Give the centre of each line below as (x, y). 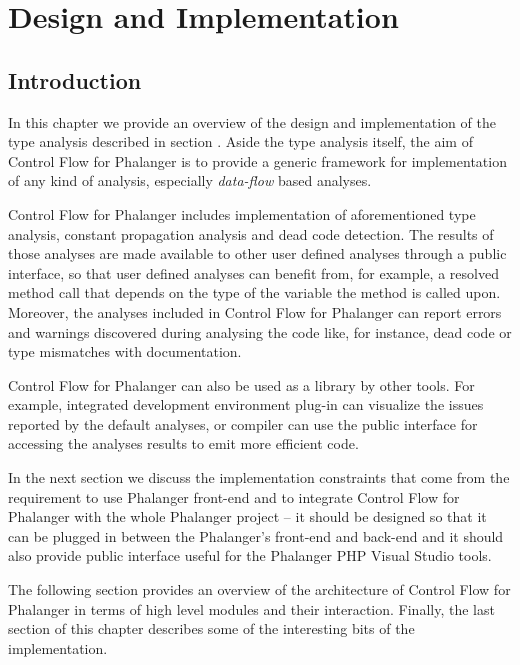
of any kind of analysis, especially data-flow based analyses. (190, 180)
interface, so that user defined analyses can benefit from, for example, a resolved (253, 272)
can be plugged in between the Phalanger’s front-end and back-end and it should (256, 535)
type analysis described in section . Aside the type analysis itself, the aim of (240, 141)
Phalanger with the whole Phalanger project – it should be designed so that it (247, 516)
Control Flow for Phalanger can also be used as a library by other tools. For (241, 384)
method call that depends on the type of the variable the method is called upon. (254, 292)
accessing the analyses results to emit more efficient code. (183, 443)
